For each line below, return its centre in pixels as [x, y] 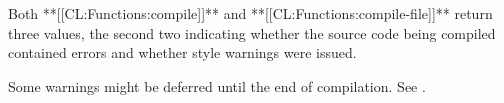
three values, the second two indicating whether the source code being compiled [252, 32]
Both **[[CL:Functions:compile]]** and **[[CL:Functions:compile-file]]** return [250, 13]
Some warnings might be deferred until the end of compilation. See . [217, 85]
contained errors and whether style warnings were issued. [182, 52]
